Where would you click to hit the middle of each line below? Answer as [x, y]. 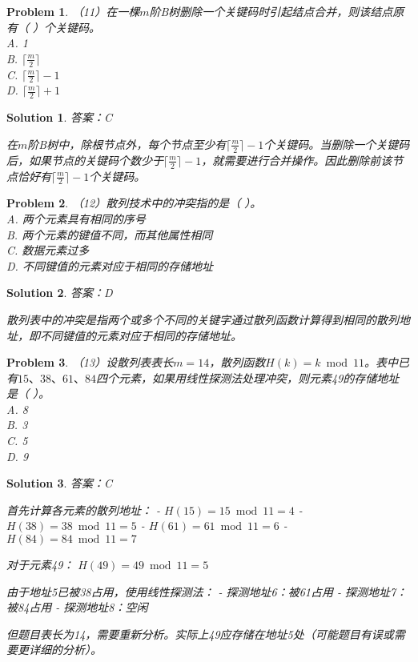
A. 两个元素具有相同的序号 [76, 218]
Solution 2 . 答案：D [60, 293]
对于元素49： [40, 565]
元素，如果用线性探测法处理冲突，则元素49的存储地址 [259, 377]
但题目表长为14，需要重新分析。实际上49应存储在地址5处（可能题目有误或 [200, 634]
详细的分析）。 [65, 650]
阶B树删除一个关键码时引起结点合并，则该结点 [271, 11]
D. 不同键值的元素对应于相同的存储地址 [110, 265]
